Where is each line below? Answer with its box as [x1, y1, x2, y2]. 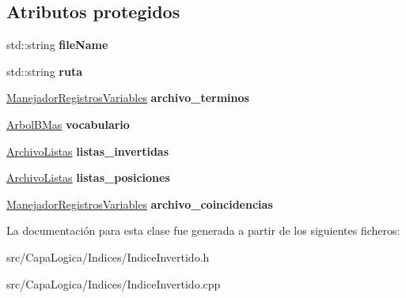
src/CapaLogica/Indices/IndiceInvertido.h [6, 248, 210, 265]
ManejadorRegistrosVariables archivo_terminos [6, 89, 249, 106]
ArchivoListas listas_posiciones [6, 169, 170, 186]
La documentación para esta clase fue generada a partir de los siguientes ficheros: [6, 222, 400, 239]
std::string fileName [6, 36, 108, 53]
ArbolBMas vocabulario [6, 115, 130, 132]
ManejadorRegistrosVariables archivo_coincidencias [6, 195, 273, 212]
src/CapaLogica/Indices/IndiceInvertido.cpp [6, 275, 221, 292]
